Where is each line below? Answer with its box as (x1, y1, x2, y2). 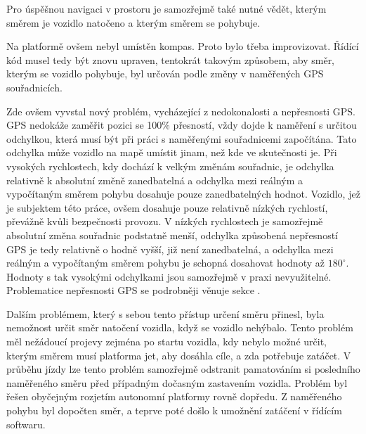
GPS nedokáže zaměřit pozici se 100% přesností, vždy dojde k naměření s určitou (6, 117, 357, 132)
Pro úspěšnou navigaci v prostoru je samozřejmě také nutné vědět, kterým (6, 1, 327, 15)
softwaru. (6, 416, 46, 431)
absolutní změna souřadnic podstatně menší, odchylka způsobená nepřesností (6, 227, 338, 242)
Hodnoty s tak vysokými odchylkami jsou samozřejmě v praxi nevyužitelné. (6, 269, 332, 283)
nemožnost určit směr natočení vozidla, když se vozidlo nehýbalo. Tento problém (6, 320, 353, 335)
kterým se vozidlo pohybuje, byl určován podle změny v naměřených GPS (6, 66, 324, 81)
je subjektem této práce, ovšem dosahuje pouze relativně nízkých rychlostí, (6, 200, 328, 215)
